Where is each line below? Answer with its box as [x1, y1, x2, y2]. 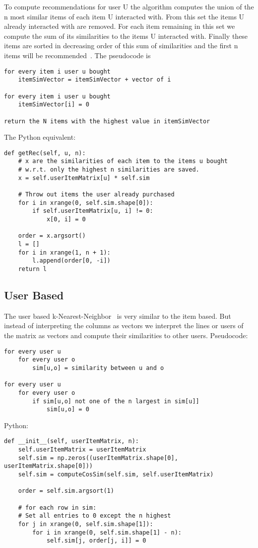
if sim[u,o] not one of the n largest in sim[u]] [32, 397, 199, 405]
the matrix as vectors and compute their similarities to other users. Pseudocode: [4, 330, 248, 340]
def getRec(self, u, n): [4, 149, 86, 157]
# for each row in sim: [18, 504, 97, 511]
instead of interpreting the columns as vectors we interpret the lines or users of [4, 320, 244, 331]
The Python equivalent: [4, 132, 76, 142]
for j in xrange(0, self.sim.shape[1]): [18, 520, 153, 528]
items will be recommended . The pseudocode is [4, 50, 151, 60]
